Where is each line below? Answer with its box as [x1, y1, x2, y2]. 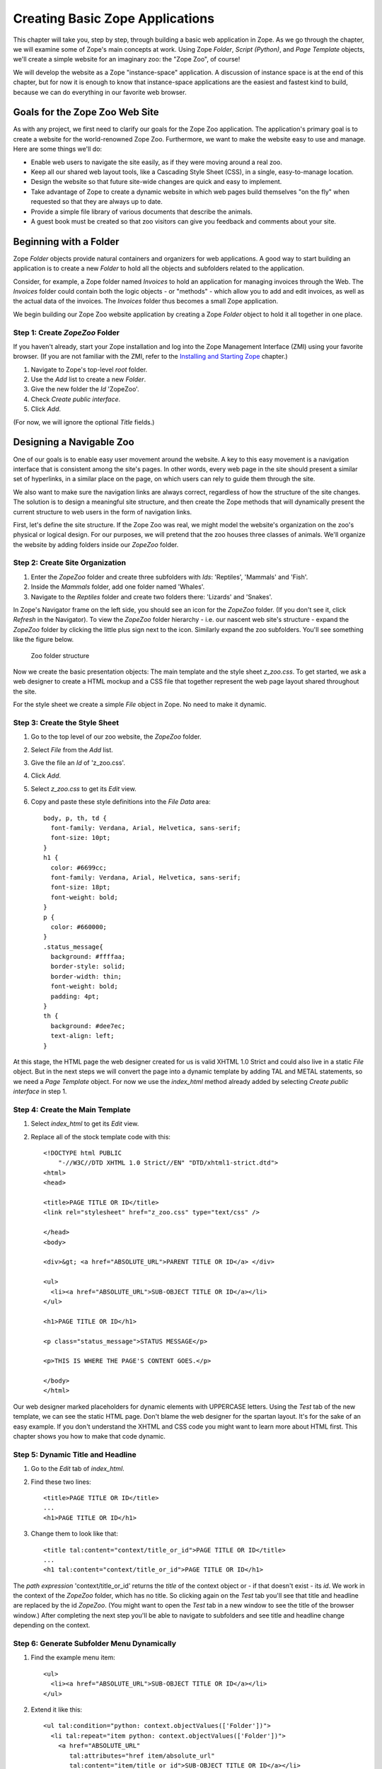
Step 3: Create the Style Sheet [13, 718, 120, 727]
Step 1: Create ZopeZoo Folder [13, 328, 120, 338]
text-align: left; [50, 1032, 115, 1040]
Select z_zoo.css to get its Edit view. [30, 784, 137, 793]
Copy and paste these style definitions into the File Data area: [30, 797, 212, 806]
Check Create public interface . [30, 395, 121, 403]
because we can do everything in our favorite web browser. [13, 88, 187, 96]
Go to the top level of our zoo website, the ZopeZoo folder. [30, 732, 202, 741]
